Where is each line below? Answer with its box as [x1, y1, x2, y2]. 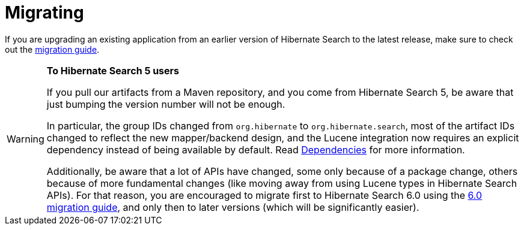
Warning [7, 132, 44, 145]
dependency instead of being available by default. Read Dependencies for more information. [46, 143, 465, 156]
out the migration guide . [5, 44, 100, 55]
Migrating [5, 2, 84, 23]
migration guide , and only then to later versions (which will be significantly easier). [46, 201, 419, 213]
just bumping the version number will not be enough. [46, 98, 285, 110]
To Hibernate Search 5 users [46, 64, 180, 77]
